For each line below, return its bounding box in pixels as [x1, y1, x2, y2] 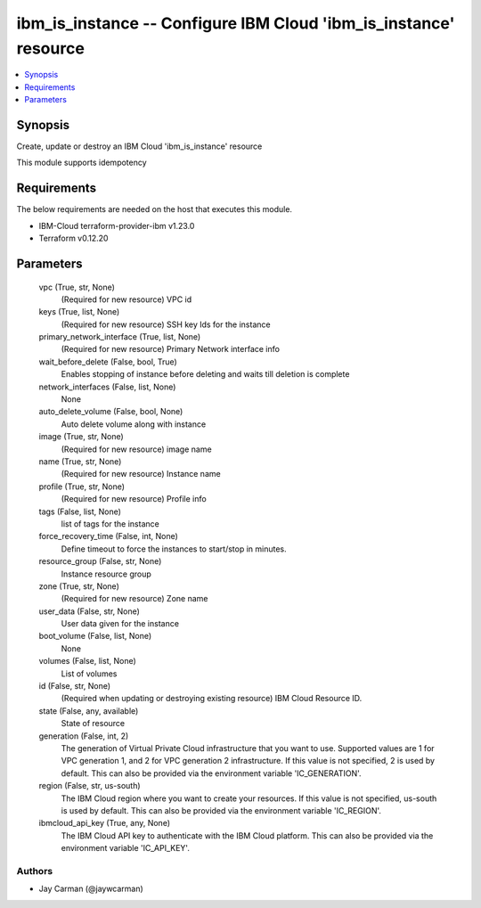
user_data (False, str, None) [38, 606, 140, 617]
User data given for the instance [61, 618, 180, 629]
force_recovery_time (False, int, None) [38, 531, 178, 542]
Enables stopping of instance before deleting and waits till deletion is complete [61, 369, 350, 380]
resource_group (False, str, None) [38, 556, 162, 567]
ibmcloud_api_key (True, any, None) [38, 818, 171, 829]
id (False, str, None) [38, 681, 111, 691]
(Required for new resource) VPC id [61, 294, 192, 305]
